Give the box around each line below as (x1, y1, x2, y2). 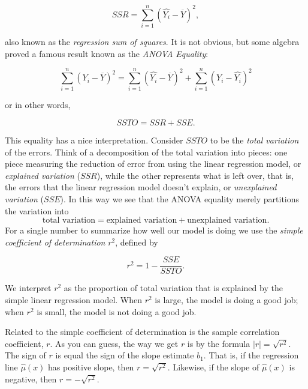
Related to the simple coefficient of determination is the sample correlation (5, 325, 280, 338)
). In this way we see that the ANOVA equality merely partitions (60, 193, 300, 205)
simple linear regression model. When (5, 294, 143, 306)
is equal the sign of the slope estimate (55, 349, 194, 361)
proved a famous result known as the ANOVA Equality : (5, 47, 209, 59)
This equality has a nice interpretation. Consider (5, 134, 183, 146)
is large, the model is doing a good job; (155, 294, 298, 306)
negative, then (5, 372, 57, 385)
